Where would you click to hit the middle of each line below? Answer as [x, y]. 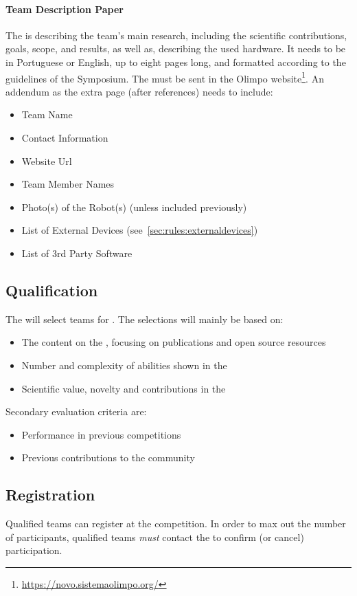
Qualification [52, 290]
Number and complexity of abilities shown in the [124, 365]
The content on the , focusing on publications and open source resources [174, 342]
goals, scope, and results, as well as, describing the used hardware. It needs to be [176, 48]
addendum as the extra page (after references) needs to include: [139, 91]
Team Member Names [68, 184]
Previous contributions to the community [108, 457]
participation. [34, 550]
